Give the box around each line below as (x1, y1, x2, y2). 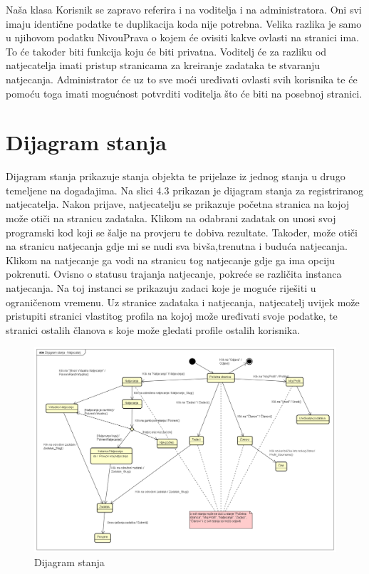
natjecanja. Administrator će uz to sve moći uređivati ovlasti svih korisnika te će (6, 71, 358, 86)
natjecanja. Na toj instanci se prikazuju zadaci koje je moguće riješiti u (6, 281, 316, 296)
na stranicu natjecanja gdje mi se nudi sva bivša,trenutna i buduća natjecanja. (6, 239, 348, 254)
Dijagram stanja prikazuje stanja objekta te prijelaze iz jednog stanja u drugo (6, 169, 345, 184)
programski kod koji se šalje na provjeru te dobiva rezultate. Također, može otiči (6, 224, 358, 239)
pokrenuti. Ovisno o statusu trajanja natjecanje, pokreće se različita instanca (6, 266, 342, 281)
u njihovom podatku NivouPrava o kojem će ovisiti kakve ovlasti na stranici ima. (6, 30, 359, 45)
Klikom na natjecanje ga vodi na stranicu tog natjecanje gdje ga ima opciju (6, 252, 336, 267)
